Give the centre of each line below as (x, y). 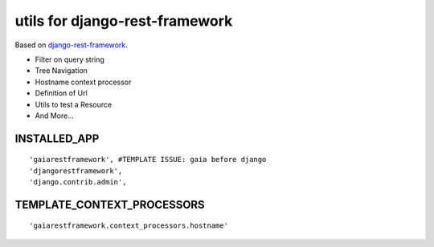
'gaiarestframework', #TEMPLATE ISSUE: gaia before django (148, 160)
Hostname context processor (83, 82)
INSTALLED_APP (57, 138)
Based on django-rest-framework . (71, 45)
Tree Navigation (61, 71)
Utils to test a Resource (74, 104)
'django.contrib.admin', (78, 182)
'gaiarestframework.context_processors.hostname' (129, 226)
